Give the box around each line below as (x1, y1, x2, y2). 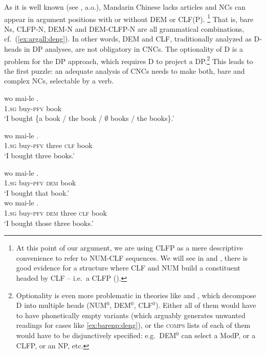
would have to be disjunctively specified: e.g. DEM (16, 329, 176, 340)
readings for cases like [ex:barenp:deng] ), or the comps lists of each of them (16, 320, 251, 330)
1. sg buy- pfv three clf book (4, 140, 93, 151)
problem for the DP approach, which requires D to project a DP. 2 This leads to (4, 54, 253, 66)
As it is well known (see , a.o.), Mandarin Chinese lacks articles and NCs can (4, 2, 246, 12)
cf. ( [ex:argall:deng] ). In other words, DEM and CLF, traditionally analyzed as (4, 33, 252, 44)
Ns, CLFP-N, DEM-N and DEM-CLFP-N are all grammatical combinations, (4, 23, 245, 34)
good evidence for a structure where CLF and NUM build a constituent (16, 262, 241, 273)
